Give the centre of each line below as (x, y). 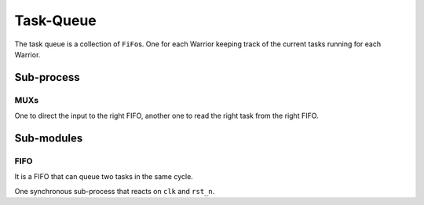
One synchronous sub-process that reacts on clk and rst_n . (115, 191)
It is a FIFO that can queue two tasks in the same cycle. (104, 177)
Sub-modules (49, 138)
